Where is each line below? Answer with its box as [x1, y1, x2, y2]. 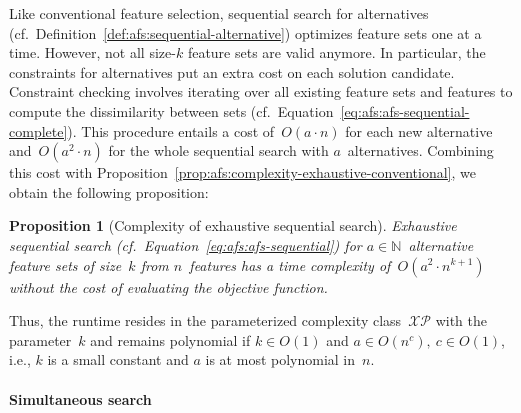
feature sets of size [9, 254, 122, 275]
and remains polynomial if [90, 329, 251, 350]
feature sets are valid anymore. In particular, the [187, 42, 486, 63]
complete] [9, 120, 68, 141]
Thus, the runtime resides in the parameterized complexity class [9, 310, 402, 331]
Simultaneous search [9, 388, 152, 409]
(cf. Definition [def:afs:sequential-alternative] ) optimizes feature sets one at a [9, 22, 482, 43]
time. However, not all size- [9, 42, 176, 63]
